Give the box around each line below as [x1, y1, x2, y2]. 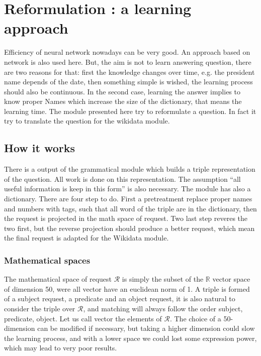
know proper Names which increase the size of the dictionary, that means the [4, 96, 242, 106]
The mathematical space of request [4, 274, 112, 284]
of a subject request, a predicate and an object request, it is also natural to [4, 293, 235, 304]
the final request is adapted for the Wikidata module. [4, 232, 169, 243]
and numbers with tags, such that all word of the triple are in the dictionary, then [4, 203, 257, 213]
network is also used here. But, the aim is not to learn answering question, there [4, 56, 251, 67]
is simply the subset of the [122, 274, 204, 284]
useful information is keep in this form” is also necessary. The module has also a [4, 183, 251, 194]
